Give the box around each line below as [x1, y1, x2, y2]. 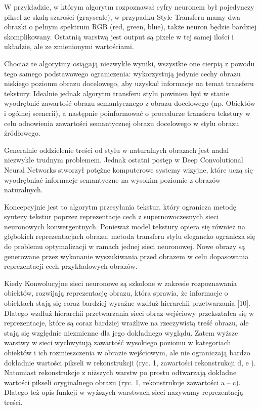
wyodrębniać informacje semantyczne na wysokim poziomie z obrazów [4, 174, 221, 185]
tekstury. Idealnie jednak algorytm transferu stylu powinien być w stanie [4, 88, 229, 98]
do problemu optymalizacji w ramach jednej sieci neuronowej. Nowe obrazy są [4, 241, 245, 252]
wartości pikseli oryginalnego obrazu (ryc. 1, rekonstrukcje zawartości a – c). [4, 377, 241, 387]
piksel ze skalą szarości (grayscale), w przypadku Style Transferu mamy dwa [4, 11, 240, 22]
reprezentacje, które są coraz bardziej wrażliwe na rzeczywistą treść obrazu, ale [4, 317, 249, 328]
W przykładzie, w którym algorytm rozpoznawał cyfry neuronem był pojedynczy [4, 2, 254, 12]
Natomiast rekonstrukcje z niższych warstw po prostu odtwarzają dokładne [4, 367, 237, 378]
